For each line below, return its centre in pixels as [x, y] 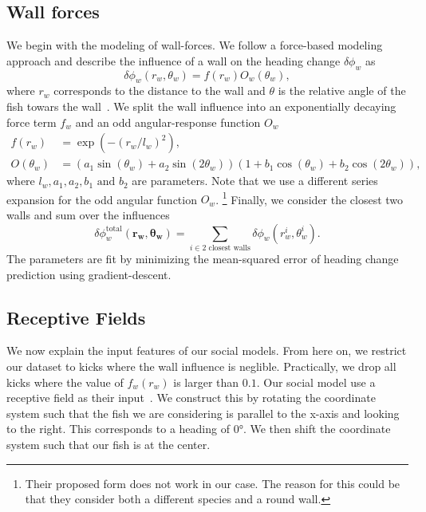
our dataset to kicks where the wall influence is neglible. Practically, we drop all [201, 366]
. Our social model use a [316, 382]
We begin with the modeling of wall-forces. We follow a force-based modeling [195, 45]
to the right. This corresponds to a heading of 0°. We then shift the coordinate [199, 429]
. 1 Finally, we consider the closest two [310, 198]
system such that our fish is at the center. [108, 444]
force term [32, 122]
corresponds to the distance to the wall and [160, 91]
